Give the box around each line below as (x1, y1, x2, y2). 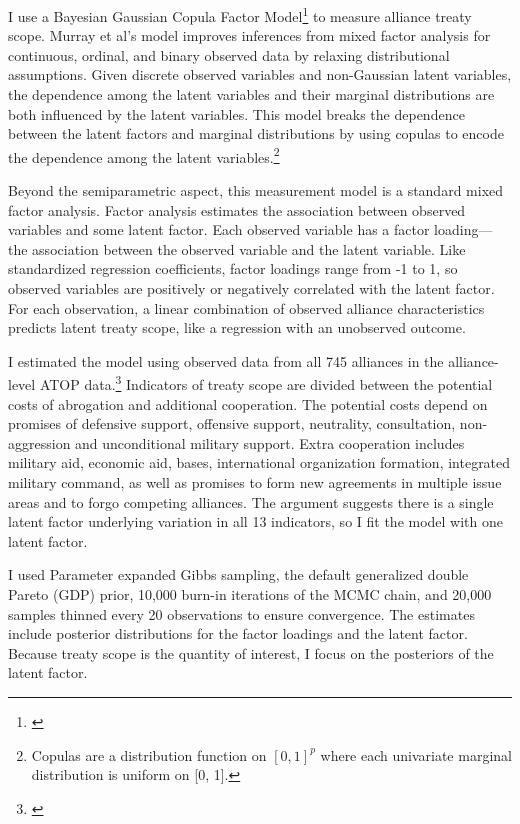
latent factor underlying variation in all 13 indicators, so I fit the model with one (8, 511, 504, 532)
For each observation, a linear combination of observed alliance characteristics (8, 297, 485, 318)
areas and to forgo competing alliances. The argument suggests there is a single (8, 491, 494, 512)
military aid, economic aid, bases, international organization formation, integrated (8, 452, 511, 473)
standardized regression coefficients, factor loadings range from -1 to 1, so (8, 258, 458, 279)
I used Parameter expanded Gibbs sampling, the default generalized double (8, 564, 469, 585)
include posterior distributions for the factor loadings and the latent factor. (8, 623, 468, 644)
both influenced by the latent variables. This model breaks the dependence (8, 103, 465, 124)
